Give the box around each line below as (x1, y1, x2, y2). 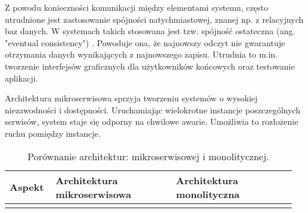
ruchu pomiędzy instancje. (5, 127, 101, 139)
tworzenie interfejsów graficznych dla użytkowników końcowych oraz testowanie (5, 59, 295, 72)
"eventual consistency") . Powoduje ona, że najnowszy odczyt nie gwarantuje (5, 36, 285, 49)
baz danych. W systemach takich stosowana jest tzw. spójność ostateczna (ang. (5, 25, 295, 37)
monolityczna (176, 187, 240, 201)
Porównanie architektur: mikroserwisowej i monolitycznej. (27, 149, 269, 163)
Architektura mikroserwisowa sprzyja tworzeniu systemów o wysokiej (5, 92, 258, 104)
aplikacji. (5, 71, 38, 84)
